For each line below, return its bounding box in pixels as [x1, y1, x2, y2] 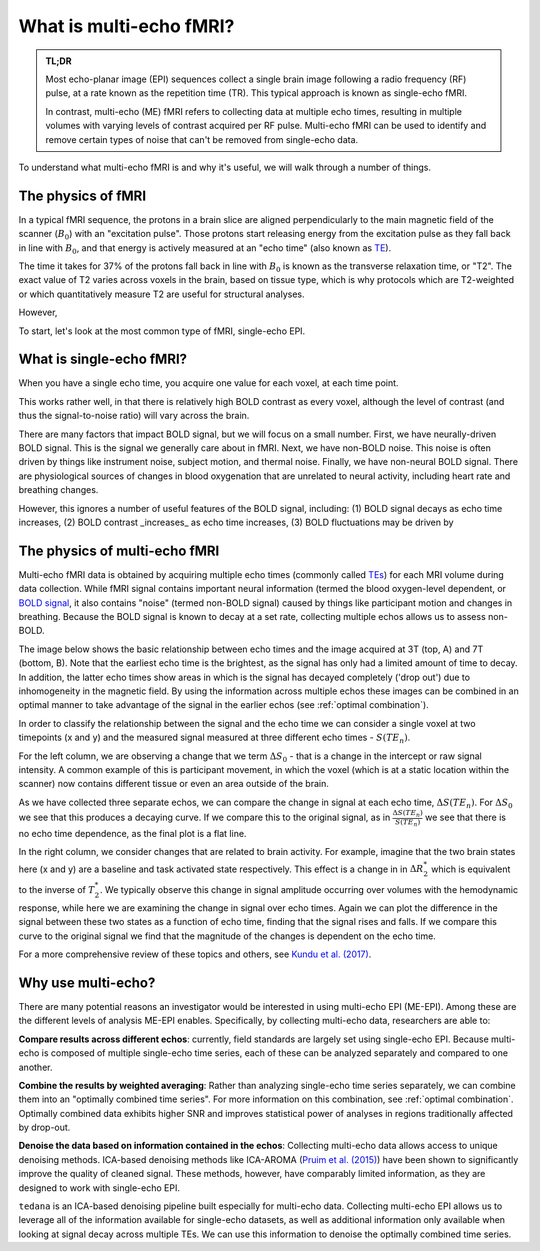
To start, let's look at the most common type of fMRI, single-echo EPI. [18, 325, 306, 337]
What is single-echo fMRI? [18, 351, 188, 368]
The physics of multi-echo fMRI [18, 542, 220, 559]
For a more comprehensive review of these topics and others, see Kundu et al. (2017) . [18, 948, 372, 960]
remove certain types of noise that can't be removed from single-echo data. [45, 133, 359, 145]
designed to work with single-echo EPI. [18, 1181, 180, 1194]
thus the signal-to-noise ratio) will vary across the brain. [18, 410, 250, 422]
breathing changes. [18, 484, 99, 496]
